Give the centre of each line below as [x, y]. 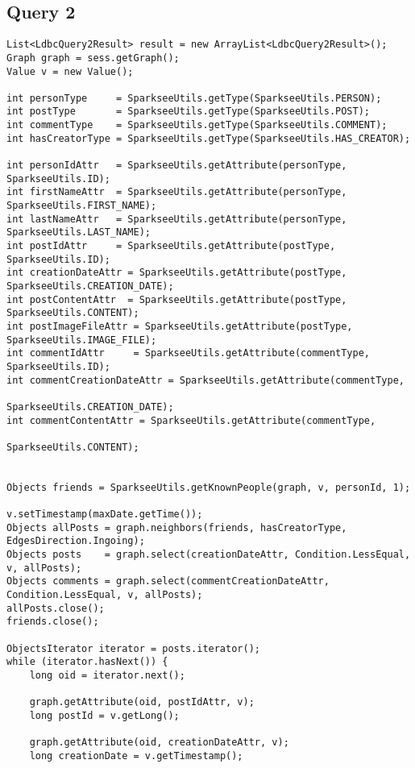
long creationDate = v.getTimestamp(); [136, 756]
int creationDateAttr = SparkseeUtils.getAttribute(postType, [177, 273]
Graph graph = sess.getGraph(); [93, 58]
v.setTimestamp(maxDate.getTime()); [105, 515]
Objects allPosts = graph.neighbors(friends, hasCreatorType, [177, 527]
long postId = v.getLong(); [104, 716]
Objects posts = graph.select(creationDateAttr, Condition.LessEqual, [209, 555]
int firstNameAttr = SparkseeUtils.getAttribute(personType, [177, 192]
